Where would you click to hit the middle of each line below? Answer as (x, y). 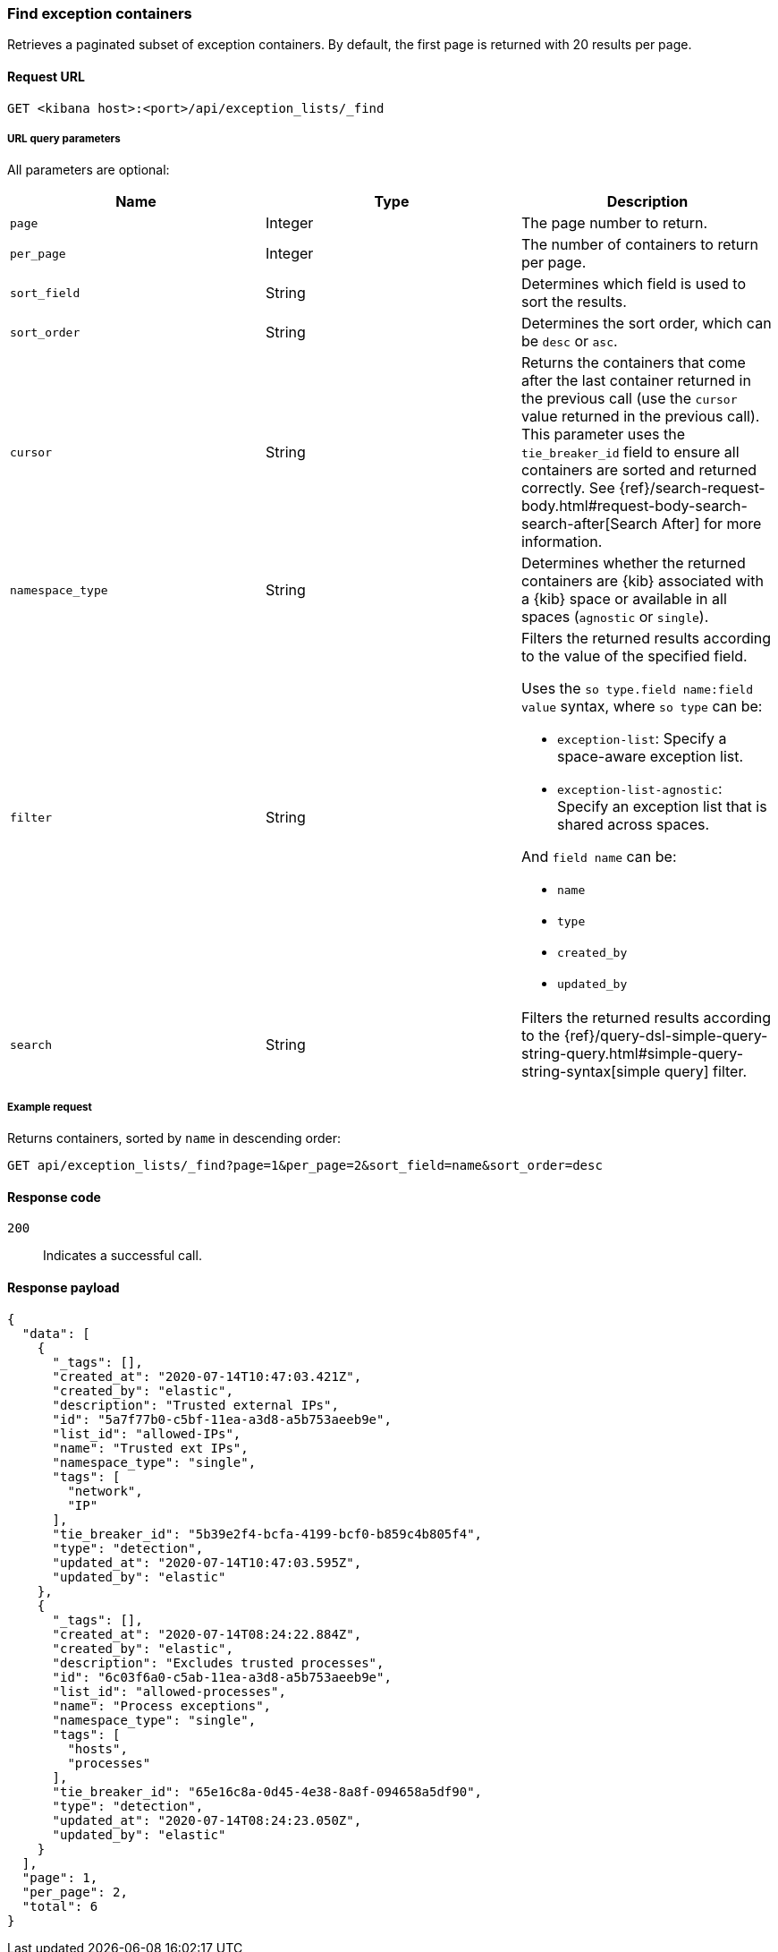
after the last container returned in (636, 381)
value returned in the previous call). (640, 417)
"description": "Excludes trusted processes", (218, 1662)
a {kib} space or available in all (624, 599)
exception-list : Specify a (642, 739)
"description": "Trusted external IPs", (195, 1405)
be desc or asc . (569, 341)
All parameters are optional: (89, 170)
